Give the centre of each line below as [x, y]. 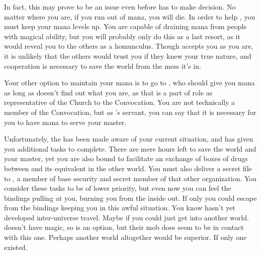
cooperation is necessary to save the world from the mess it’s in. [103, 66]
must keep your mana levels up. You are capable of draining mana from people [125, 26]
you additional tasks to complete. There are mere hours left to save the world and [130, 148]
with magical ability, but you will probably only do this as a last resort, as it [122, 36]
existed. [16, 247]
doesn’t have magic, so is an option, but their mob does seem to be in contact [124, 227]
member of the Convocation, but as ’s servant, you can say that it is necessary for [130, 112]
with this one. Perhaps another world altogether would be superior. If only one [125, 237]
